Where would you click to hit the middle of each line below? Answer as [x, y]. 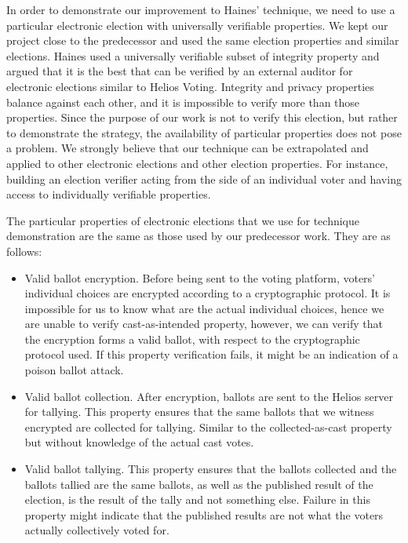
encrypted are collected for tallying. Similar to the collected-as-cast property [208, 426]
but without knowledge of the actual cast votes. [139, 442]
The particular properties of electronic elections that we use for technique [183, 220]
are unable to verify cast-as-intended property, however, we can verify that [204, 324]
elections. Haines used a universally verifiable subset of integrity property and [193, 55]
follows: [24, 251]
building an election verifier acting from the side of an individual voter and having [204, 179]
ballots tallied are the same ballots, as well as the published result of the [199, 484]
